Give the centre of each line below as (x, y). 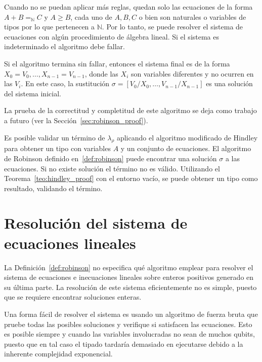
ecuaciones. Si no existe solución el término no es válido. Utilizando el (112, 168)
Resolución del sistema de (96, 223)
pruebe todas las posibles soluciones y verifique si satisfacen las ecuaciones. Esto (128, 324)
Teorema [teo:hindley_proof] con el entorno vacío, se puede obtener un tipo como (131, 178)
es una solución (229, 83)
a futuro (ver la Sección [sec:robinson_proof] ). (76, 120)
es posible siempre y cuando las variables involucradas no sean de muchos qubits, (129, 334)
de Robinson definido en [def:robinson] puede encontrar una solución (111, 158)
